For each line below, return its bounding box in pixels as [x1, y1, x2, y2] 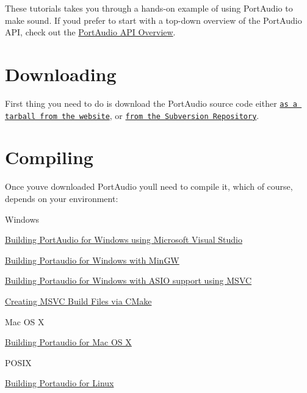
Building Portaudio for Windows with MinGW [5, 253, 179, 266]
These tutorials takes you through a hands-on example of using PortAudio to [5, 2, 293, 14]
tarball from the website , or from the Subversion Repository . [5, 109, 259, 121]
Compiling [5, 145, 93, 170]
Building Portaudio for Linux [5, 377, 114, 389]
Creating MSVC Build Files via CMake [5, 294, 152, 307]
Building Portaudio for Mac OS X [5, 336, 132, 348]
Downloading [5, 61, 117, 86]
